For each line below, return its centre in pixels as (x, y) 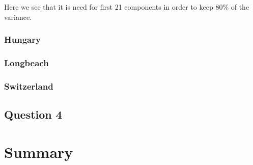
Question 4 (33, 114)
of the (240, 7)
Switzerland (29, 86)
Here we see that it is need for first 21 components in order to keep (109, 7)
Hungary (22, 39)
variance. (18, 17)
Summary (39, 152)
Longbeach (26, 62)
